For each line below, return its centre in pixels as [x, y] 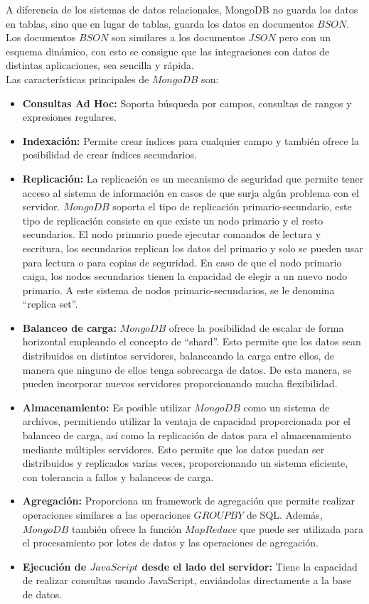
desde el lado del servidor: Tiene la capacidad [250, 566]
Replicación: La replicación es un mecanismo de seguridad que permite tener [193, 178]
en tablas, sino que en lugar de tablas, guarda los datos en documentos [160, 23]
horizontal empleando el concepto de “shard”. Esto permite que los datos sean [192, 341]
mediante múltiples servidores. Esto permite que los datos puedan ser [173, 449]
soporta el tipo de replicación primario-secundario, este [232, 206]
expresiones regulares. [69, 117]
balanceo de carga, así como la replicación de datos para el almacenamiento [187, 435]
